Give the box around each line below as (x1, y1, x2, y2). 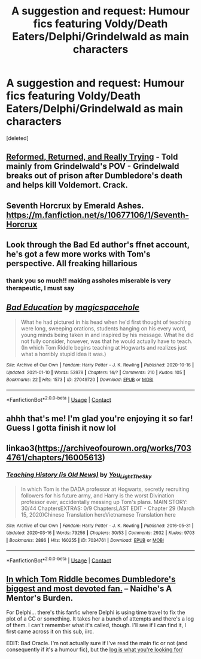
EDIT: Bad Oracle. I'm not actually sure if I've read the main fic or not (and (6, 640, 188, 647)
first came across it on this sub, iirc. (6, 628, 95, 635)
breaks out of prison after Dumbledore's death (6, 171, 183, 181)
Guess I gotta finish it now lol (6, 422, 117, 433)
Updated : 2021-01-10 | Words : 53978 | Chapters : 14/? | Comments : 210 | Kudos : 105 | (6, 369, 185, 375)
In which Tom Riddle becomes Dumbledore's (6, 574, 176, 584)
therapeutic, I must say (6, 284, 75, 293)
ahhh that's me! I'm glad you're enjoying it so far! (6, 413, 193, 424)
